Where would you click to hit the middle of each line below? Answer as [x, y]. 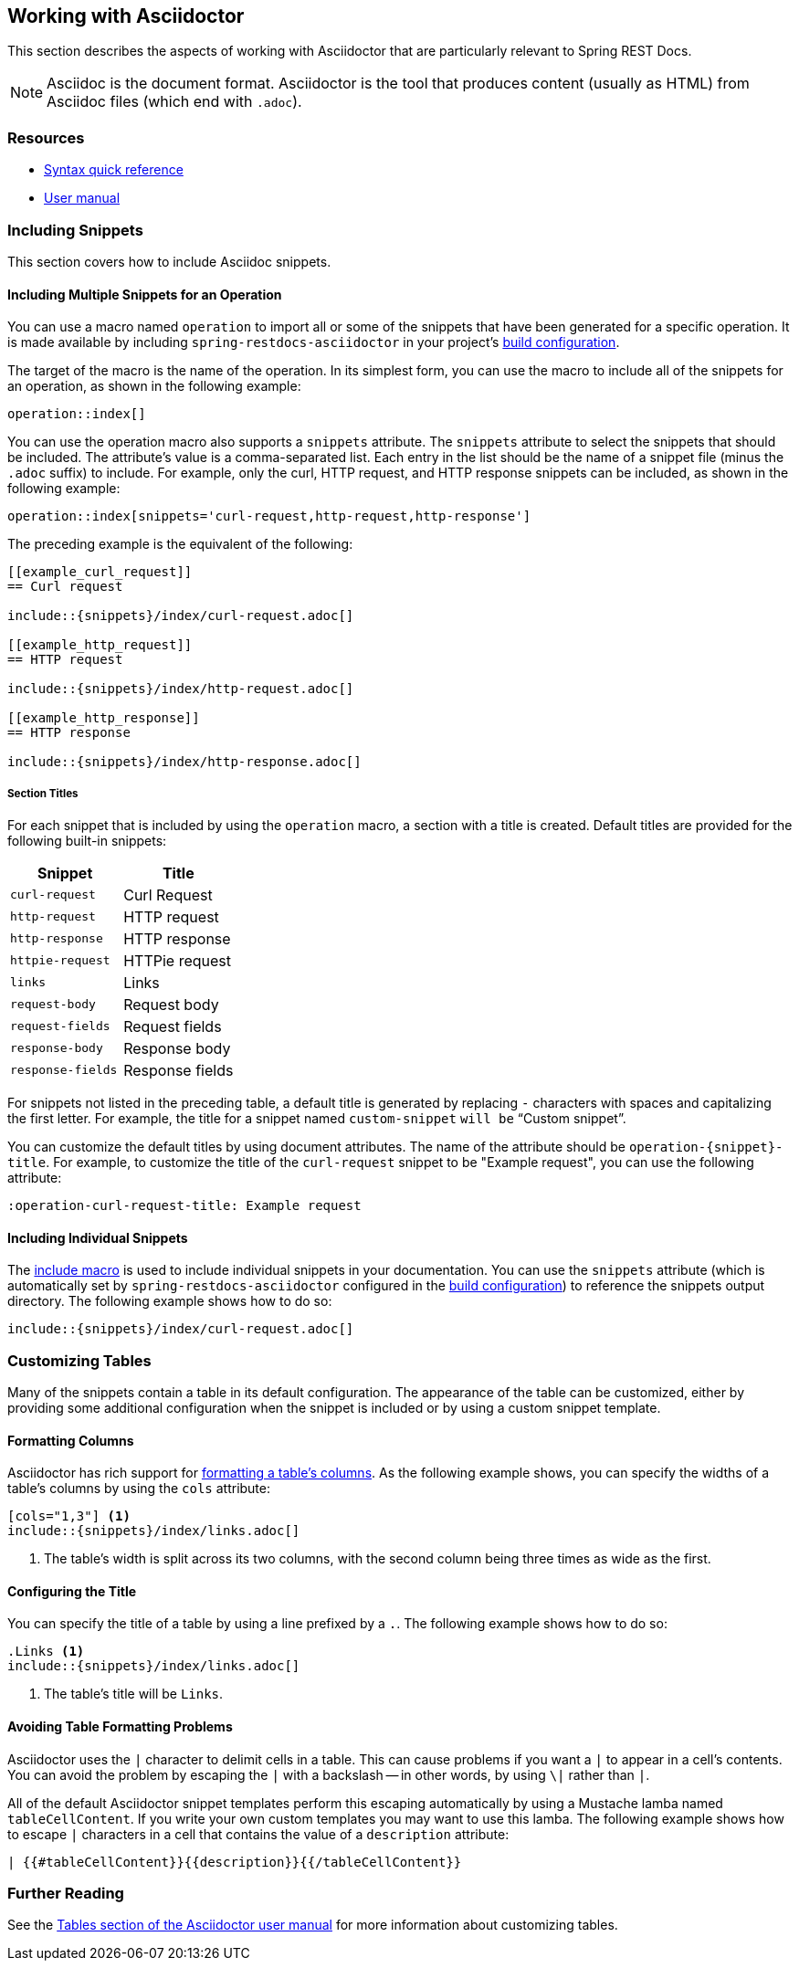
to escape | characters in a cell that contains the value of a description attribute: [258, 1834]
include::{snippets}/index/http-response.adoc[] [184, 762]
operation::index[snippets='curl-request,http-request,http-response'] [269, 516]
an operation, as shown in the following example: [154, 386]
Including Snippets [75, 230]
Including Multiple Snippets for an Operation [145, 294]
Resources [46, 137]
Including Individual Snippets [98, 1237]
